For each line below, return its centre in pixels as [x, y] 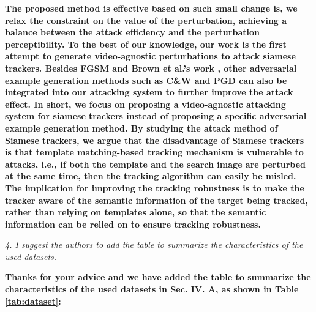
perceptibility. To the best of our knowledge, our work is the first [146, 44]
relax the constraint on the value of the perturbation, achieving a [146, 20]
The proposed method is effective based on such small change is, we [151, 8]
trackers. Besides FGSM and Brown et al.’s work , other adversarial [151, 68]
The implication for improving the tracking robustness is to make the [155, 188]
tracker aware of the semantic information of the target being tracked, [156, 200]
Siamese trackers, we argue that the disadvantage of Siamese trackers [155, 140]
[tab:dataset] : [33, 301]
